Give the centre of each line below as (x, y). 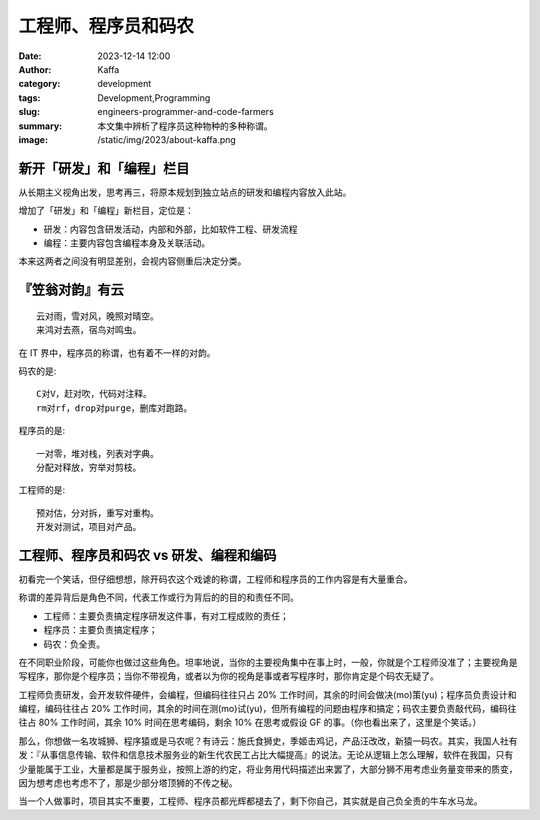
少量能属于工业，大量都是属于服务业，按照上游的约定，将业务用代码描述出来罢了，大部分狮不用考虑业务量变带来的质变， (268, 769)
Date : (30, 56)
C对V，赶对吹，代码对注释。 (94, 394)
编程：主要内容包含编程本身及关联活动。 (126, 242)
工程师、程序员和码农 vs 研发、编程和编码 (147, 555)
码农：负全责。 (74, 644)
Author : (35, 69)
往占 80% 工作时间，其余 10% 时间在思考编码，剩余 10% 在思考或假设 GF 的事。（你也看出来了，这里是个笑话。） (250, 722)
